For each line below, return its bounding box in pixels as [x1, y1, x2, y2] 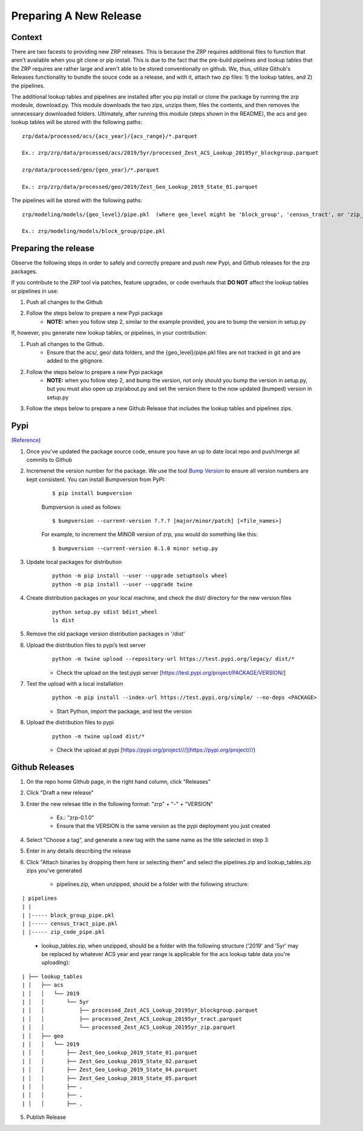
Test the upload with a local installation [26, 680, 123, 687]
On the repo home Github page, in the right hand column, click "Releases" [26, 778, 211, 785]
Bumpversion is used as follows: [41, 503, 122, 511]
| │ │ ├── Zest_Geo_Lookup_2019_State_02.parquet [22, 1058, 198, 1064]
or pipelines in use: [11, 287, 59, 295]
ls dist [52, 617, 75, 624]
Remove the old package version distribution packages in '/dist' [26, 630, 185, 638]
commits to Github [26, 456, 73, 463]
